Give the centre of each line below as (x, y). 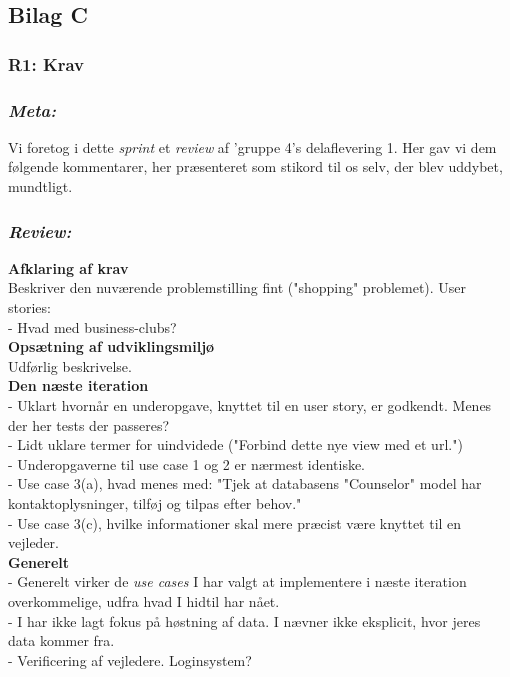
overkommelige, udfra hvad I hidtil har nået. (144, 600)
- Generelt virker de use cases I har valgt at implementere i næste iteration (237, 581)
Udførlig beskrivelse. (70, 365)
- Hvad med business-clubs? (92, 326)
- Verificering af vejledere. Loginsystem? (130, 659)
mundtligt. (40, 186)
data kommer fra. (61, 640)
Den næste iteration (78, 385)
